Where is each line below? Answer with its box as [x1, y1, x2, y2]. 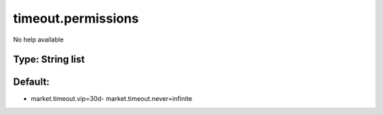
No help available [13, 35, 64, 44]
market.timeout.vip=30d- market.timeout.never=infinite [30, 95, 193, 103]
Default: [13, 76, 50, 88]
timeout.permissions [13, 11, 139, 26]
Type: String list [13, 54, 85, 66]
